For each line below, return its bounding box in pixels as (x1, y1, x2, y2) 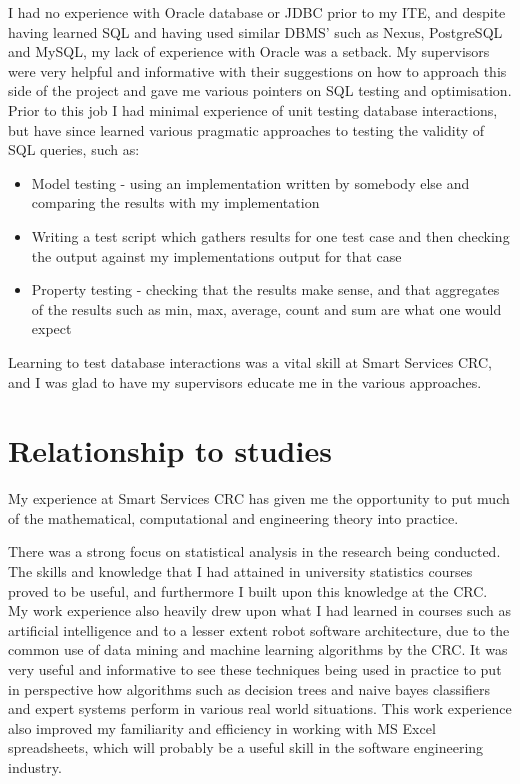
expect (31, 318, 72, 339)
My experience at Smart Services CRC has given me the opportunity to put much (8, 488, 510, 509)
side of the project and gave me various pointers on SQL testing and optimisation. (8, 80, 512, 101)
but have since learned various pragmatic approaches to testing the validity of (8, 119, 485, 140)
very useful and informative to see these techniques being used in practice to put (8, 658, 502, 679)
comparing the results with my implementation (31, 192, 320, 213)
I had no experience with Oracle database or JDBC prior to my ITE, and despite (8, 2, 506, 22)
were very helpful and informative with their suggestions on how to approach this (8, 60, 507, 81)
